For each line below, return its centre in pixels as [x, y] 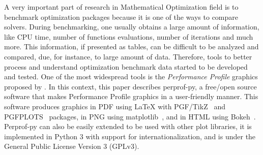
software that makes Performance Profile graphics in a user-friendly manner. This [131, 96]
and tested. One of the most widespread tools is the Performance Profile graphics [131, 76]
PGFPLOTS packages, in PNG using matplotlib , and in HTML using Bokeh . [130, 116]
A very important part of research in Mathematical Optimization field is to [121, 7]
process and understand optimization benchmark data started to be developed [126, 66]
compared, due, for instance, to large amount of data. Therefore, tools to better [128, 56]
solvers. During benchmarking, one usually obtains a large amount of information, [132, 27]
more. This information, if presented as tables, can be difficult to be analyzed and [131, 46]
